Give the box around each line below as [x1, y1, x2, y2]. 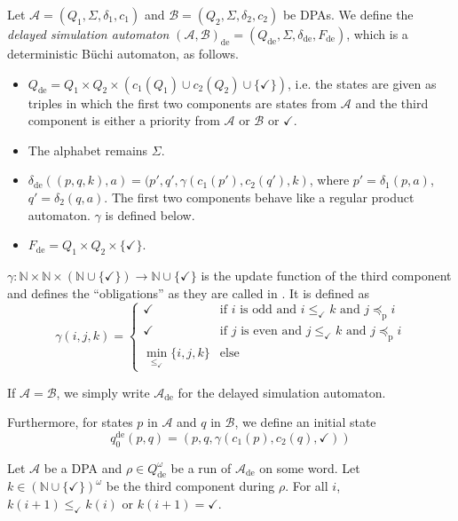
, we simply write [56, 383, 150, 401]
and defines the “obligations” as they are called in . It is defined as [7, 283, 369, 302]
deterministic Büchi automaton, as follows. [7, 44, 240, 62]
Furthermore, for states [7, 413, 133, 431]
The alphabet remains [28, 140, 148, 159]
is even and [241, 325, 303, 338]
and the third [355, 93, 429, 112]
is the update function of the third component [201, 265, 452, 284]
